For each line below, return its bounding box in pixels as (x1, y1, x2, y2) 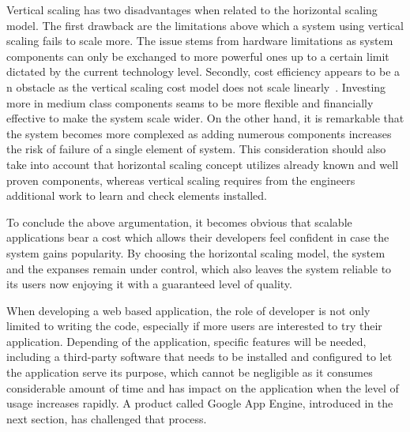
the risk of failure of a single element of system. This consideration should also (6, 141, 386, 157)
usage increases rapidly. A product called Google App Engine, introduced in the (6, 395, 393, 411)
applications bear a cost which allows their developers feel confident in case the (6, 229, 389, 246)
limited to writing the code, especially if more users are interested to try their (6, 317, 382, 334)
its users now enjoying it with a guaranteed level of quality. (6, 276, 292, 292)
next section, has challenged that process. (6, 410, 207, 426)
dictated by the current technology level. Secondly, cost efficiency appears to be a (6, 63, 401, 80)
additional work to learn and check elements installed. (6, 187, 268, 204)
